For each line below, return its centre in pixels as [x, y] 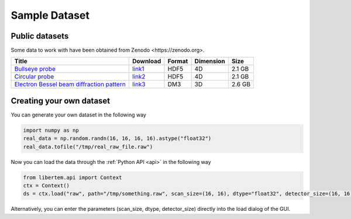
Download [147, 61]
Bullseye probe [35, 69]
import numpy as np [51, 130]
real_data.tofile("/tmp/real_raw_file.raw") [88, 147]
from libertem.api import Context [73, 177]
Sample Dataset [50, 15]
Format [178, 61]
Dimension [210, 61]
